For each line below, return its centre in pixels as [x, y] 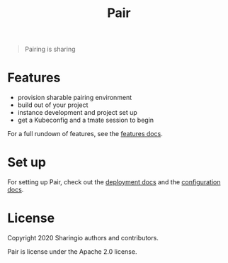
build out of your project [53, 105]
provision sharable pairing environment [75, 98]
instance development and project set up [78, 113]
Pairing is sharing [50, 49]
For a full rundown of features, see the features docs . [85, 134]
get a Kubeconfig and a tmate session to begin [86, 120]
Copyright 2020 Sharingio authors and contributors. [83, 238]
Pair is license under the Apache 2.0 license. [72, 252]
